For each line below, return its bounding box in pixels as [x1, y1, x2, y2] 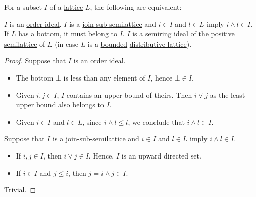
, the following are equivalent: [90, 2, 182, 12]
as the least [210, 89, 245, 100]
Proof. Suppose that [4, 55, 66, 66]
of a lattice [49, 2, 83, 12]
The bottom [16, 72, 54, 83]
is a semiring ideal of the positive [132, 28, 235, 39]
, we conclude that [128, 116, 185, 127]
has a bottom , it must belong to [18, 28, 117, 39]
